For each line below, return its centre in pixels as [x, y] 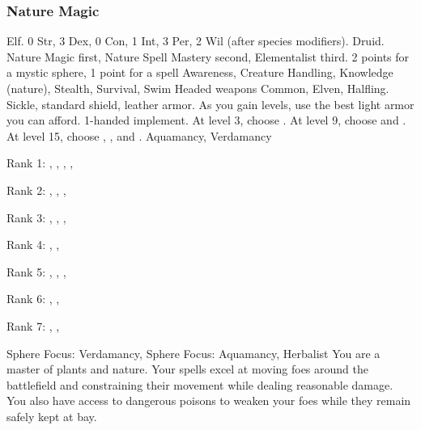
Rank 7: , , [33, 325]
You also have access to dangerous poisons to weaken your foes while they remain [209, 400]
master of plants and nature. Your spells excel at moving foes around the [187, 369]
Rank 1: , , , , [40, 163]
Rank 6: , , [33, 299]
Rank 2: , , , [36, 190]
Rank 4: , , [33, 245]
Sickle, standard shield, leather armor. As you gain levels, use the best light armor [210, 104]
